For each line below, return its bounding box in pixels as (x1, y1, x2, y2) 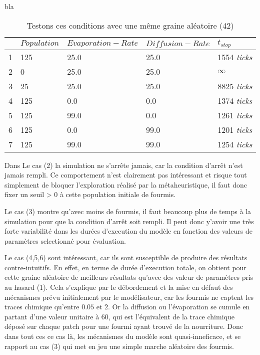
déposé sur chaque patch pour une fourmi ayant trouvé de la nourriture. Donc (4, 321, 243, 331)
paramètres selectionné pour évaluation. (4, 235, 126, 246)
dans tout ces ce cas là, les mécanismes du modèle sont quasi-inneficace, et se (4, 331, 241, 341)
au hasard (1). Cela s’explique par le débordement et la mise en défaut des (4, 282, 233, 292)
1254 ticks (217, 138, 252, 150)
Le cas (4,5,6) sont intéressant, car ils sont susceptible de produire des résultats (4, 252, 247, 263)
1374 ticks (217, 94, 252, 106)
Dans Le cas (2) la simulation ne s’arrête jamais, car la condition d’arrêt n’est (4, 159, 243, 170)
